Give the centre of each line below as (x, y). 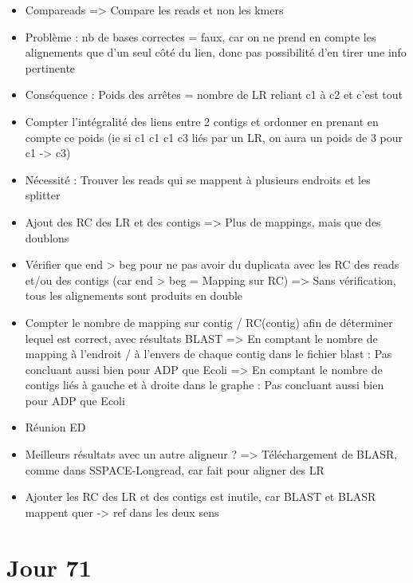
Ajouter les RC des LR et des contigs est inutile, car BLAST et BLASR (201, 496)
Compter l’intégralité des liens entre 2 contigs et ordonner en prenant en (202, 121)
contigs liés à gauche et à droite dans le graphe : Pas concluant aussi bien (205, 385)
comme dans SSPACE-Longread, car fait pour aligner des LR (175, 469)
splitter (43, 195)
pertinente (50, 67)
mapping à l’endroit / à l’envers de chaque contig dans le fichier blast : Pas (208, 354)
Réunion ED (55, 427)
